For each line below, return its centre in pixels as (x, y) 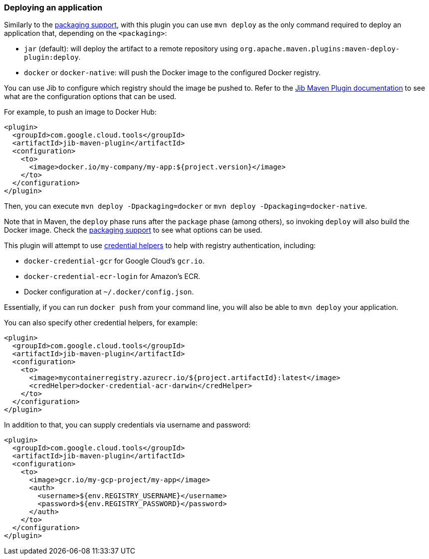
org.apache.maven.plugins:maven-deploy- (320, 49)
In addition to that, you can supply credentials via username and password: (127, 425)
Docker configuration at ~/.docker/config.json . (109, 292)
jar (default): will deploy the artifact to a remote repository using (131, 49)
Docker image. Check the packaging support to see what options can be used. (133, 230)
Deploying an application (53, 7)
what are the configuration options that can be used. (90, 97)
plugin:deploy (51, 58)
